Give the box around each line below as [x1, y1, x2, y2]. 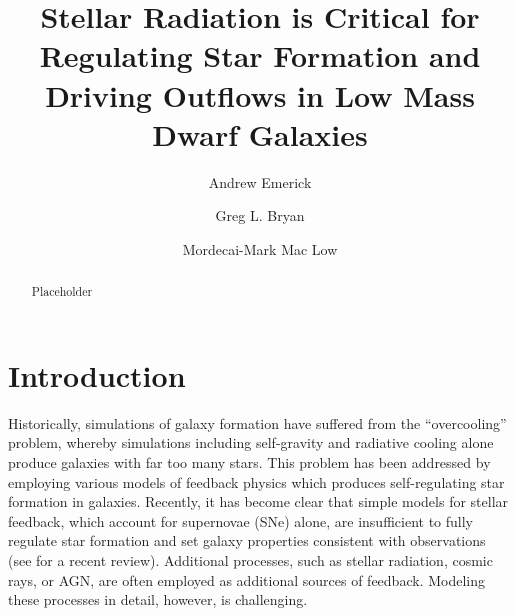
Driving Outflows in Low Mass [45, 74, 475, 115]
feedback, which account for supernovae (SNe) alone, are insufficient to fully [8, 510, 473, 531]
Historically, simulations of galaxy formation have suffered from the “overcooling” [8, 412, 507, 433]
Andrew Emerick [208, 171, 312, 192]
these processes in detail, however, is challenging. [8, 589, 308, 610]
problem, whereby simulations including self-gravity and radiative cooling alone [8, 432, 494, 453]
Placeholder [31, 283, 93, 300]
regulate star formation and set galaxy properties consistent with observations [8, 530, 486, 551]
